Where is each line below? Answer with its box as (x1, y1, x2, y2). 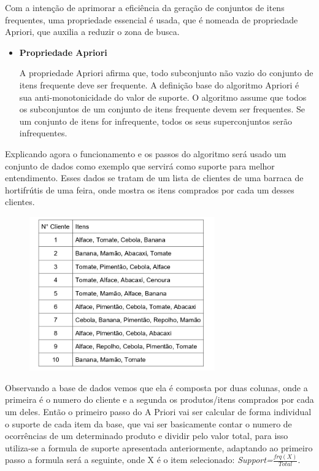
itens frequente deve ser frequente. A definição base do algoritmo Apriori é (19, 78, 299, 91)
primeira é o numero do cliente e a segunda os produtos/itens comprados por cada (5, 393, 314, 406)
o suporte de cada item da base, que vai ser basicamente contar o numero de (5, 417, 292, 430)
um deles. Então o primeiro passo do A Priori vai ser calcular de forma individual (5, 405, 312, 418)
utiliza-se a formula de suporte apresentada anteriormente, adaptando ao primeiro (5, 441, 313, 454)
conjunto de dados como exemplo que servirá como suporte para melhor (5, 159, 275, 172)
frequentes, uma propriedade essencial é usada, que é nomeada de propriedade (5, 13, 298, 26)
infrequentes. (19, 127, 67, 139)
